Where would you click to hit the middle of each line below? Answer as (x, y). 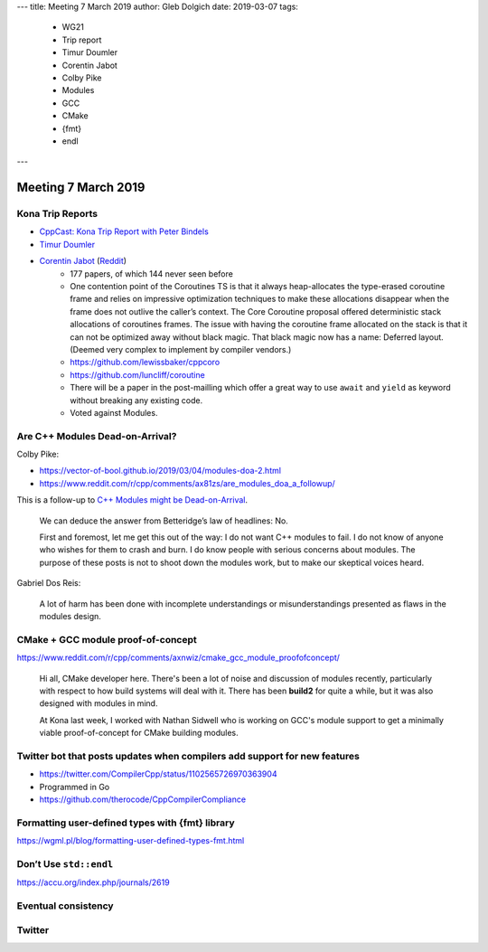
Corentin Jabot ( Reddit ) (83, 261)
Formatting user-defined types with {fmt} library (126, 823)
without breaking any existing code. (136, 400)
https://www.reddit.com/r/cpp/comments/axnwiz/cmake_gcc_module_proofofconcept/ (178, 658)
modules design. (70, 616)
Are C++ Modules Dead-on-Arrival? (97, 436)
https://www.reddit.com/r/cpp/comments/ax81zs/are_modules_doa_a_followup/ (188, 483)
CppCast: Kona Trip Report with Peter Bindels (124, 231)
